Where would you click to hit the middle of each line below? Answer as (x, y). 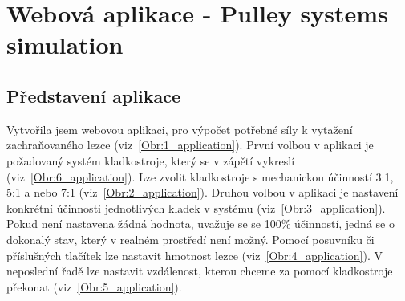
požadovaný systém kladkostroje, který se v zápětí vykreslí (151, 160)
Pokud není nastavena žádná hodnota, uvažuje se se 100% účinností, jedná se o (200, 224)
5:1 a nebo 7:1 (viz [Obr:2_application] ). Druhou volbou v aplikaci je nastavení (202, 192)
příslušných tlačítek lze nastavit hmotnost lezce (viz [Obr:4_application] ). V (195, 255)
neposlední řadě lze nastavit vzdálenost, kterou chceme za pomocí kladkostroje (200, 271)
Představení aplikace (94, 95)
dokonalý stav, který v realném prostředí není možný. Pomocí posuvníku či (190, 239)
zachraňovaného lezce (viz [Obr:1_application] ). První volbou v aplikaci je (190, 145)
